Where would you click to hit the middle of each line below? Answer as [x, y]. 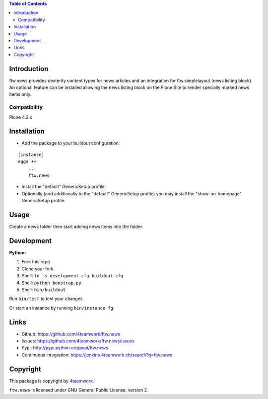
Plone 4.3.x [21, 117]
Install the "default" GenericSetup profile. [64, 187]
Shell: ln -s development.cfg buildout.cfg [72, 276]
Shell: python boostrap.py [51, 283]
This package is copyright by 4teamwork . [52, 381]
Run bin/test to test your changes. [47, 299]
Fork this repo [36, 262]
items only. [20, 94]
